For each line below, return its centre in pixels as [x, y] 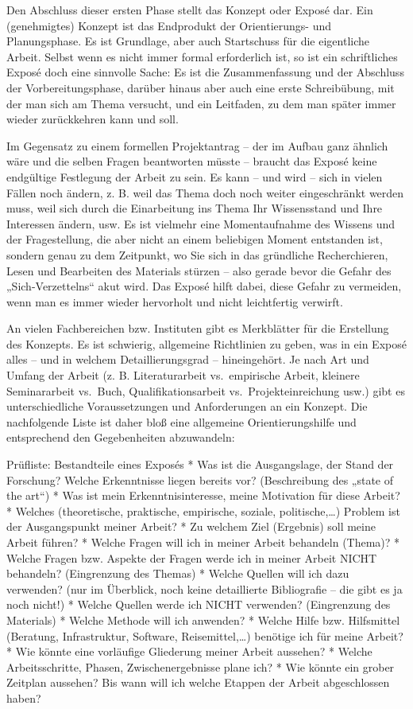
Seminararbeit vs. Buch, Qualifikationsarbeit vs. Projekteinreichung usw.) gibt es [206, 390]
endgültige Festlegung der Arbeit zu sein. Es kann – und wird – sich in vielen [195, 176]
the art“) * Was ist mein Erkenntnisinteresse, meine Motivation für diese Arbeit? [203, 495]
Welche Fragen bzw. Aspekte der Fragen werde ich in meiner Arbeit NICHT [192, 557]
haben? [24, 697]
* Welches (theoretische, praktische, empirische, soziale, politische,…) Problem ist [203, 510]
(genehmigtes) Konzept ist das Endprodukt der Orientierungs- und [169, 25]
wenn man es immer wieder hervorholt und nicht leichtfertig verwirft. [175, 301]
